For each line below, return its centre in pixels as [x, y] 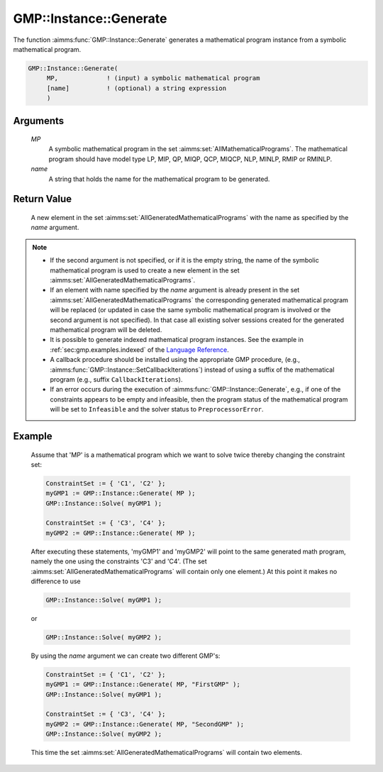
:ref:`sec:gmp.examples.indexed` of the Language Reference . [140, 349]
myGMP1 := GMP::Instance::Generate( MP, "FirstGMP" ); [143, 684]
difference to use [56, 581]
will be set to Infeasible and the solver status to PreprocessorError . [157, 409]
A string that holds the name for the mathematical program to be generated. [159, 179]
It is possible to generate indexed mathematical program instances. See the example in [177, 340]
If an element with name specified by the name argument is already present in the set [175, 290]
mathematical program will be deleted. [106, 329]
